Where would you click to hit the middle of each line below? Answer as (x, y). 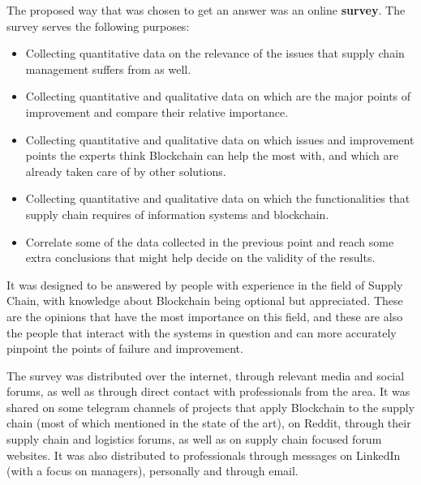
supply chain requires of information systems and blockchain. (177, 214)
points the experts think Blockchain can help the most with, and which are (212, 155)
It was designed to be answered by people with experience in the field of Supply (205, 284)
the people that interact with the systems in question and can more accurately (202, 332)
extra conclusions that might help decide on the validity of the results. (200, 258)
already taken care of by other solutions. (126, 171)
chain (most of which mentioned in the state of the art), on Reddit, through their (209, 423)
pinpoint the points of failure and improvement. (125, 348)
